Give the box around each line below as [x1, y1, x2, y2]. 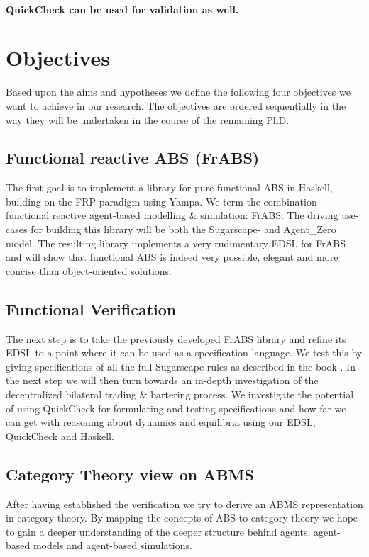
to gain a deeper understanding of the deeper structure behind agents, [6, 524, 311, 539]
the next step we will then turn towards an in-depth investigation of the [6, 373, 319, 388]
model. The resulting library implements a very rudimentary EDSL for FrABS [6, 235, 346, 250]
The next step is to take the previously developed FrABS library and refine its [6, 331, 346, 346]
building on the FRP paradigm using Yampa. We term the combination [6, 193, 317, 208]
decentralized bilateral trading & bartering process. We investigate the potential [6, 387, 354, 402]
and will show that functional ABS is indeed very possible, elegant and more [6, 249, 338, 264]
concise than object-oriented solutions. [6, 263, 172, 278]
